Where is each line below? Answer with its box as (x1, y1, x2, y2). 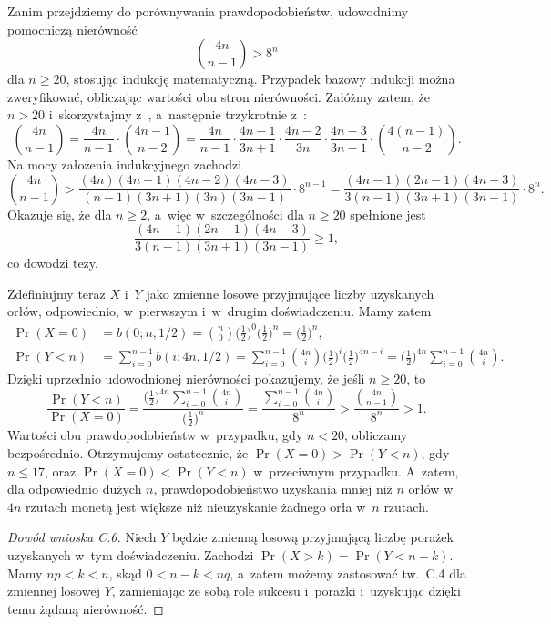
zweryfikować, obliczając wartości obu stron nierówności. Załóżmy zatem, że (7, 87, 430, 106)
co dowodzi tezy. (7, 253, 98, 272)
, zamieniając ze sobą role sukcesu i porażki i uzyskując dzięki (111, 581, 461, 600)
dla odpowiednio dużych (7, 479, 142, 498)
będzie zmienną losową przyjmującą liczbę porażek (172, 527, 454, 547)
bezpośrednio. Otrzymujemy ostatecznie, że (7, 443, 249, 462)
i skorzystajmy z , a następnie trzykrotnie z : (48, 105, 307, 124)
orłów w (408, 479, 454, 498)
